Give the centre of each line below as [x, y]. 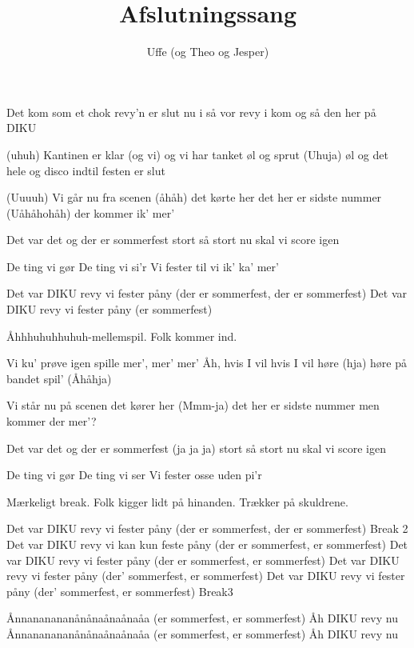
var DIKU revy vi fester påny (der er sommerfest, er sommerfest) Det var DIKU [203, 560]
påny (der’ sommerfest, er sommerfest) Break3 [120, 591]
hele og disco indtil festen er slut [86, 170]
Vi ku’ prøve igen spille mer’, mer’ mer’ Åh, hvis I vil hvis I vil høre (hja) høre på [207, 363]
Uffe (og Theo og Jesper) [208, 52]
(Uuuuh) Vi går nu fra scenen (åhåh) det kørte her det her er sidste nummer [194, 197]
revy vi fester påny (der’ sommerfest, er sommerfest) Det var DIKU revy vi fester [206, 576]
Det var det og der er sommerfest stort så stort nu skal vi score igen [173, 240]
